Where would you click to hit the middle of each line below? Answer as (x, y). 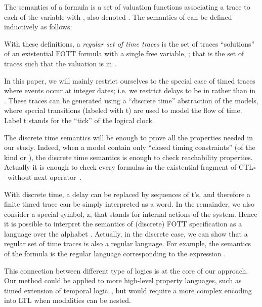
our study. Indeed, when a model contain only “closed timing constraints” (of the (130, 147)
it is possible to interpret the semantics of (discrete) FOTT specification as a (123, 224)
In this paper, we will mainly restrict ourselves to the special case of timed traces (130, 80)
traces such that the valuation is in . (60, 63)
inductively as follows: (38, 27)
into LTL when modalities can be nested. (68, 300)
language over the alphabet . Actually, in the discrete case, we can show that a (126, 233)
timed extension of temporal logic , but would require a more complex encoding (128, 290)
